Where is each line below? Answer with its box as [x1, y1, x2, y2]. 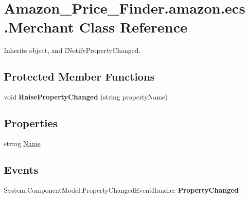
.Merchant [4, 17, 74, 37]
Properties [4, 115, 58, 131]
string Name [4, 138, 41, 148]
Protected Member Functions [4, 69, 155, 84]
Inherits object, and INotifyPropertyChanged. [4, 45, 141, 55]
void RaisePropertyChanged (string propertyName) [4, 92, 168, 102]
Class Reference [79, 17, 188, 37]
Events [4, 162, 38, 177]
